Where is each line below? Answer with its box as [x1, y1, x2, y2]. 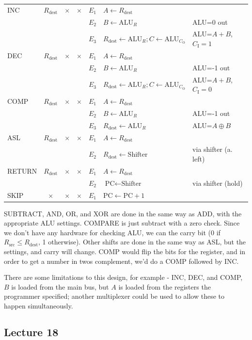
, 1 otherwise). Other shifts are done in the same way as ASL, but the [38, 237, 246, 247]
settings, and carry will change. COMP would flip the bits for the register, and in [4, 246, 246, 256]
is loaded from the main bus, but [11, 281, 109, 291]
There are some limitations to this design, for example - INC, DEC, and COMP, [4, 272, 243, 282]
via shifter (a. [192, 144, 233, 154]
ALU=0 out [192, 16, 228, 27]
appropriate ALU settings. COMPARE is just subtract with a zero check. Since [4, 218, 240, 228]
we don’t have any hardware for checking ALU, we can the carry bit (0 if [4, 227, 220, 237]
